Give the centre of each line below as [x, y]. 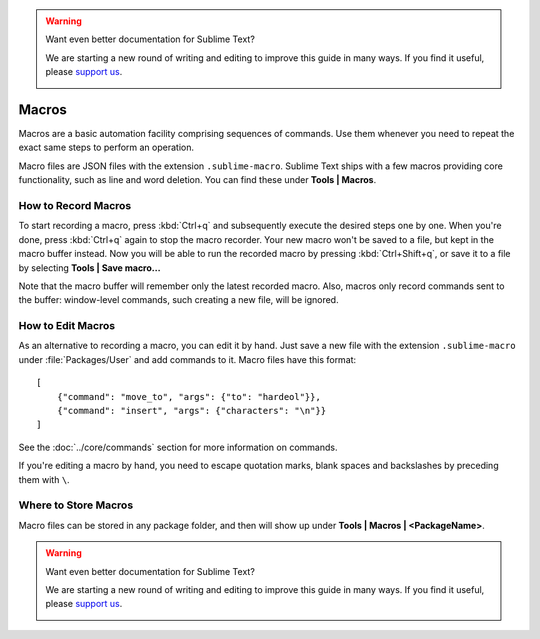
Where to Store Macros [76, 505]
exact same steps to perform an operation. [106, 147]
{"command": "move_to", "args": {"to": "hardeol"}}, [189, 396]
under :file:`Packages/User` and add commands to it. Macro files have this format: [187, 359]
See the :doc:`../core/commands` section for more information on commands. [178, 447]
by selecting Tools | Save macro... [89, 267]
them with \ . [44, 479]
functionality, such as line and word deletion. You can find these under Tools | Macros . [197, 180]
